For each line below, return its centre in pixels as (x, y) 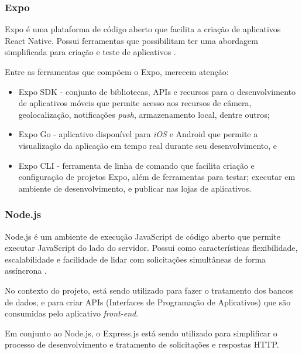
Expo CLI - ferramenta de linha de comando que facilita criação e (136, 165)
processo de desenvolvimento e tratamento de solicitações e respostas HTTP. (142, 344)
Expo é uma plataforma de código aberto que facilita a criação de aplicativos (143, 29)
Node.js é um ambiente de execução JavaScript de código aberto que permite (143, 236)
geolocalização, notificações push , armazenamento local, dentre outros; (144, 114)
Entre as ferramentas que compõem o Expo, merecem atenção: (117, 72)
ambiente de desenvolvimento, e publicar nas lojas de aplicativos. (135, 188)
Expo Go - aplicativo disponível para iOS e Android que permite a (138, 134)
